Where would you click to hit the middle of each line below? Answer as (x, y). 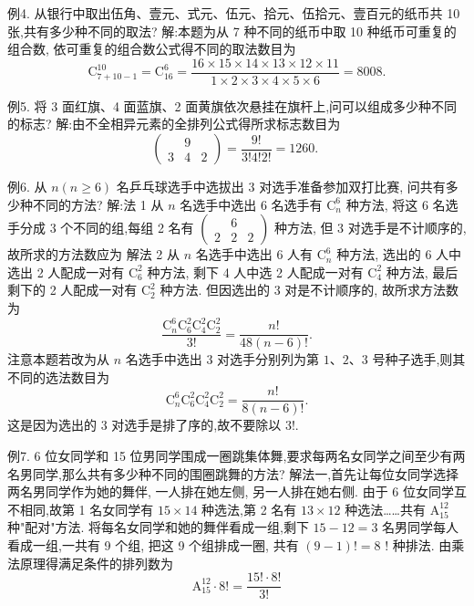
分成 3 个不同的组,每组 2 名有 (107, 228)
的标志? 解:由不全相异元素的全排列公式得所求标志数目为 (174, 124)
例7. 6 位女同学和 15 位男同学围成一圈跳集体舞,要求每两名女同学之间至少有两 (237, 455)
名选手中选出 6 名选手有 (251, 204)
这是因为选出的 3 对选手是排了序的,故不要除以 (144, 425)
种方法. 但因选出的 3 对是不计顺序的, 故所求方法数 (309, 290)
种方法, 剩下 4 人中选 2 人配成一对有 (255, 272)
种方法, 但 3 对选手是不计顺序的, (370, 228)
